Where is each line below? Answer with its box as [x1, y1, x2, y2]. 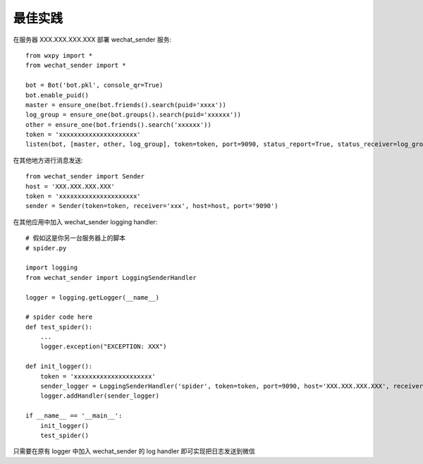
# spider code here [25, 313, 93, 321]
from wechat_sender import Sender [25, 173, 145, 181]
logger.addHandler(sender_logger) [39, 392, 160, 400]
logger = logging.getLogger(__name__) [25, 293, 160, 301]
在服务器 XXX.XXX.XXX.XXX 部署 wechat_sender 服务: [13, 35, 172, 44]
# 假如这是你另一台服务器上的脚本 [25, 234, 126, 243]
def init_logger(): [25, 362, 93, 370]
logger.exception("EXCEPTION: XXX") [39, 343, 167, 350]
